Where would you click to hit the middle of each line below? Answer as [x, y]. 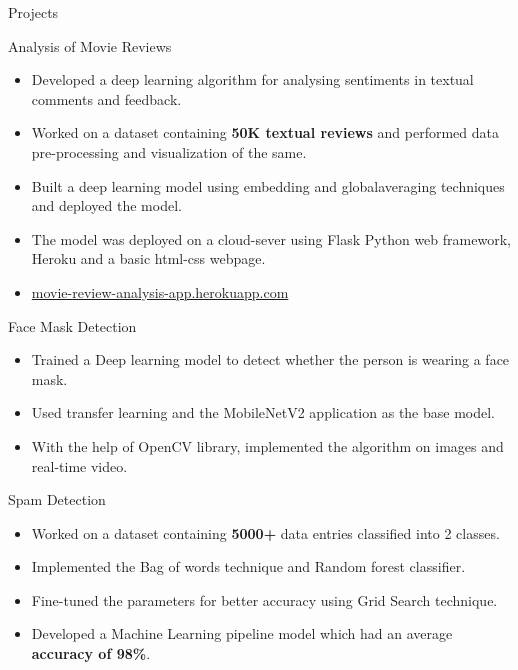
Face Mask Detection [72, 325]
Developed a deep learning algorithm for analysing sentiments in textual [252, 79]
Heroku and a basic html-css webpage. [148, 258]
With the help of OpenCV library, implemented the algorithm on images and [267, 445]
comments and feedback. [106, 98]
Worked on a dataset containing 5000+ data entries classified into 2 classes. [265, 532]
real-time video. [79, 465]
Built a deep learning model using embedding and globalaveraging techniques [268, 185]
